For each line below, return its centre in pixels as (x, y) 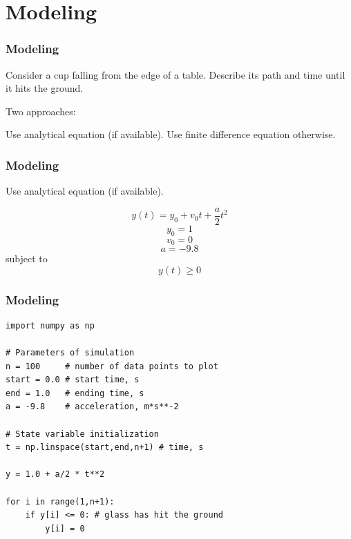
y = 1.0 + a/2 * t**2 (55, 474)
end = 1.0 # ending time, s (75, 393)
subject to (27, 258)
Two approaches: (41, 111)
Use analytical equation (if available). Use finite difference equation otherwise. (171, 134)
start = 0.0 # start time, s (73, 380)
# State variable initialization (82, 434)
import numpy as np (50, 325)
